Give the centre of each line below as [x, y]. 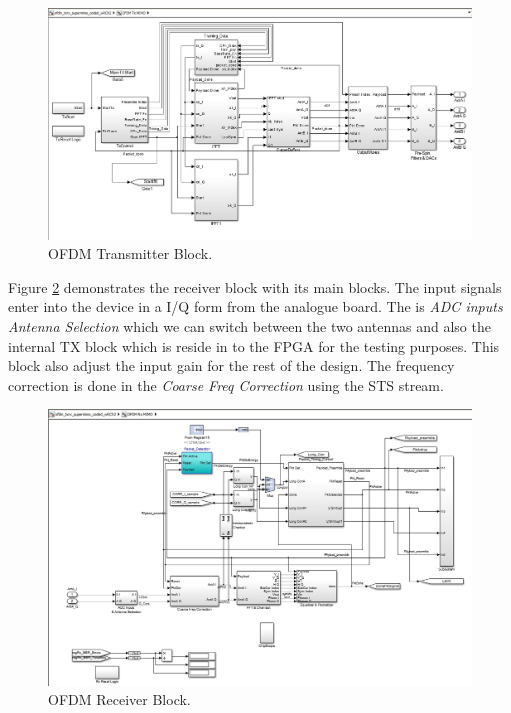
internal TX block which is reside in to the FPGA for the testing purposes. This [254, 345]
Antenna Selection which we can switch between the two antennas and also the [249, 326]
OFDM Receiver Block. [119, 699]
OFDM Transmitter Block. [130, 253]
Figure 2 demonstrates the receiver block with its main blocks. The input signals [255, 286]
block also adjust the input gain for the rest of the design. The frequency [231, 365]
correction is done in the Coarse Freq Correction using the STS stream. [226, 384]
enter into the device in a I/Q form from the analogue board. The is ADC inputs [255, 306]
